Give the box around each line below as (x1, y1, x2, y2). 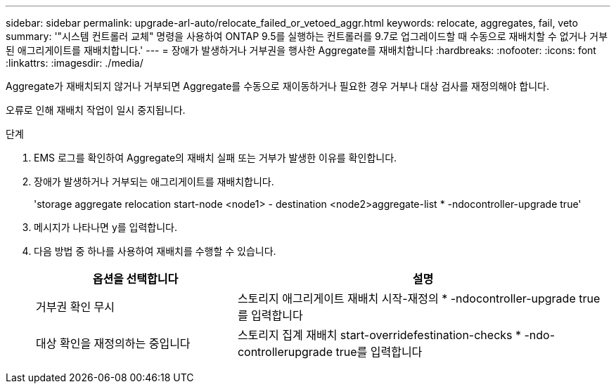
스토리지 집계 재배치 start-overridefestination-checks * (237, 328, 522, 342)
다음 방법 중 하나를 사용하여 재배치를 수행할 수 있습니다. (34, 245, 276, 257)
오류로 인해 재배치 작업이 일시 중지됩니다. (6, 104, 186, 116)
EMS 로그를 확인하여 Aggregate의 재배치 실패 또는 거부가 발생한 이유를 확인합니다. (34, 152, 397, 164)
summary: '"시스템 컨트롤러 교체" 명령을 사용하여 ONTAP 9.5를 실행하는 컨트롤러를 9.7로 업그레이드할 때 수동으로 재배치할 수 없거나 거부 (6, 30, 608, 42)
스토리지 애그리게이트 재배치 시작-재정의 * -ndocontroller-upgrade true (237, 291, 601, 305)
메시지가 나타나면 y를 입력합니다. (34, 221, 178, 233)
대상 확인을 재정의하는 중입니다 (36, 336, 191, 350)
